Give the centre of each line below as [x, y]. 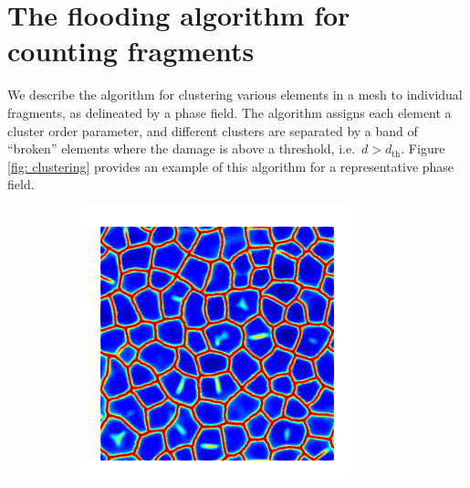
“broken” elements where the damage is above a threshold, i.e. [182, 149]
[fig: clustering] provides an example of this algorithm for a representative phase [231, 166]
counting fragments [131, 51]
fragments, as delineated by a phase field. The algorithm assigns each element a [230, 112]
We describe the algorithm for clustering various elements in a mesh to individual [235, 95]
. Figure [423, 149]
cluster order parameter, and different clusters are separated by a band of [213, 130]
